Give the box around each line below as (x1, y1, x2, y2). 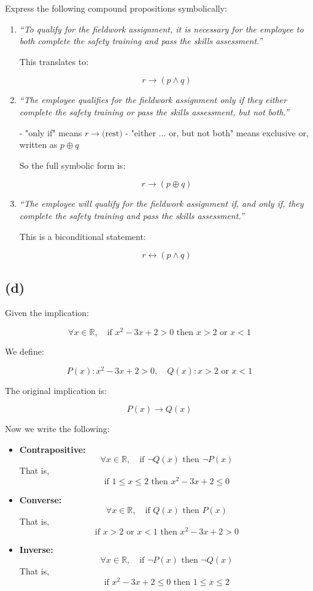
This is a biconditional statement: (19, 230, 146, 242)
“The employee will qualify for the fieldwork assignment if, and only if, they (19, 197, 304, 210)
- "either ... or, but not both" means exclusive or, (125, 126, 309, 139)
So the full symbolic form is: (19, 158, 126, 171)
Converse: (19, 493, 62, 506)
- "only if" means (19, 126, 82, 139)
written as (19, 138, 58, 151)
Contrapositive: (19, 442, 86, 455)
